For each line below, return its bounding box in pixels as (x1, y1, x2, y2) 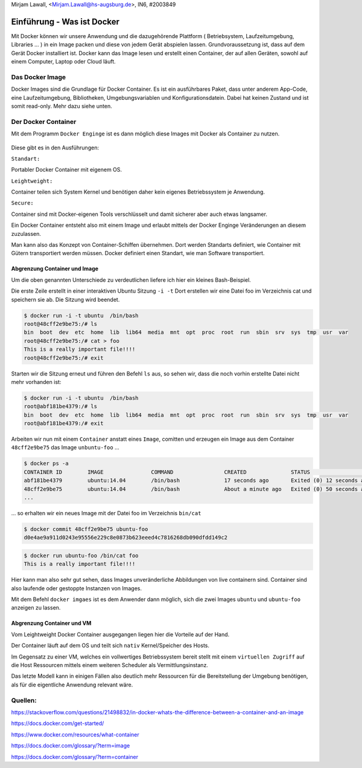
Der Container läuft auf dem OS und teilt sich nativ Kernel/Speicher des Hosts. (11, 642, 209, 649)
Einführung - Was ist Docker (11, 16, 120, 27)
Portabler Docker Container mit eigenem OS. (11, 166, 122, 174)
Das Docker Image (11, 73, 66, 81)
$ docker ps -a (24, 460, 69, 467)
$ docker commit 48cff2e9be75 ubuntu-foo (24, 526, 148, 532)
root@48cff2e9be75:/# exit (24, 354, 104, 361)
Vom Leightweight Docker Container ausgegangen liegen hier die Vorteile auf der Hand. (11, 631, 230, 638)
